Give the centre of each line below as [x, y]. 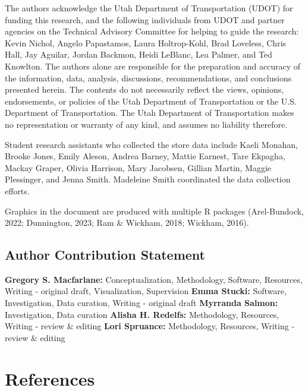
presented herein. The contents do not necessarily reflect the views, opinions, [144, 89]
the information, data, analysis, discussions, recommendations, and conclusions [148, 78]
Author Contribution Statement [105, 255]
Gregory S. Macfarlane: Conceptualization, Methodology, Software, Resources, [154, 279]
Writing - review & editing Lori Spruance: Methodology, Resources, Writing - [150, 326]
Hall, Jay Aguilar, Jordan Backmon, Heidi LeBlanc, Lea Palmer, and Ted [139, 54]
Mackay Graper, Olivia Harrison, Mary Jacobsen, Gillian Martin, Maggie [138, 167]
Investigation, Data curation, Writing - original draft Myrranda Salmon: [142, 303]
